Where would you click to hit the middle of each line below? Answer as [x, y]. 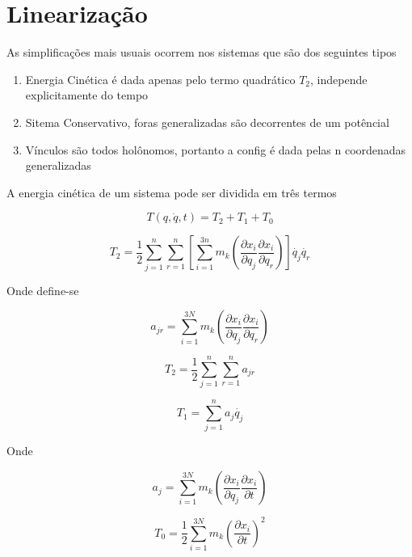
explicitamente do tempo [87, 95]
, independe [339, 79]
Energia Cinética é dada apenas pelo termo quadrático [160, 79]
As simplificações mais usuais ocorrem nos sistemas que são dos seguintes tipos [202, 52]
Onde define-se [43, 290]
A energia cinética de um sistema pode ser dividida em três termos [172, 192]
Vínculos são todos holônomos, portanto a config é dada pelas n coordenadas [216, 149]
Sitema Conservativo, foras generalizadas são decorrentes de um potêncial [207, 122]
